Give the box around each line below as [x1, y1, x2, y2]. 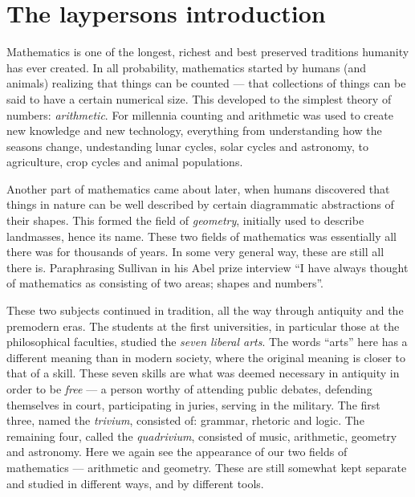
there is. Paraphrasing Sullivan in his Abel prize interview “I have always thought [6, 259, 409, 275]
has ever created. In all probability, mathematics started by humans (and [6, 59, 367, 75]
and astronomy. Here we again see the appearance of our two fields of [6, 443, 348, 460]
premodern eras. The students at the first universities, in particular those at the [6, 317, 400, 334]
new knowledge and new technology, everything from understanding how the [6, 122, 382, 139]
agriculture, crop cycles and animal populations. [6, 153, 243, 170]
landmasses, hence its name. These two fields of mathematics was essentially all [6, 227, 397, 244]
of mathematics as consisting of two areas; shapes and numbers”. [6, 275, 323, 291]
